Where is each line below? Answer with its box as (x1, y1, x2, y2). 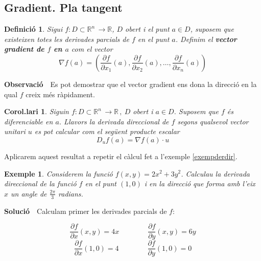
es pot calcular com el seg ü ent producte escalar (34, 126, 180, 137)
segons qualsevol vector (177, 116, 249, 126)
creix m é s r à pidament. (26, 89, 95, 99)
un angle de (11, 188, 47, 199)
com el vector (71, 43, 113, 54)
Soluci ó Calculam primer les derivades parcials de (4, 205, 167, 216)
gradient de (4, 43, 44, 54)
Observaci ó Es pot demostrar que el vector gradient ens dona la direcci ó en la (4, 78, 257, 89)
